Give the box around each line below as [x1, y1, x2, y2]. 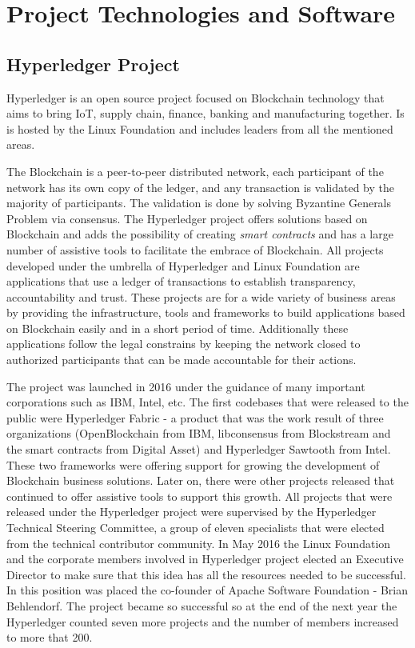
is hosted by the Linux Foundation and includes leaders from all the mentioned [6, 120, 393, 137]
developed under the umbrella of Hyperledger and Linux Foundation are [6, 257, 360, 274]
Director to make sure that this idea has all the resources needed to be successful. [6, 566, 406, 582]
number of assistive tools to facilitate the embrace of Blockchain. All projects [6, 241, 384, 258]
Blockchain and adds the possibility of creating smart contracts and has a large [6, 226, 393, 242]
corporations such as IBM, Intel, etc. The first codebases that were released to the [6, 394, 409, 410]
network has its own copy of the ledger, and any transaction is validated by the [6, 178, 394, 195]
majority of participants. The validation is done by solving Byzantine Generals [6, 194, 392, 211]
